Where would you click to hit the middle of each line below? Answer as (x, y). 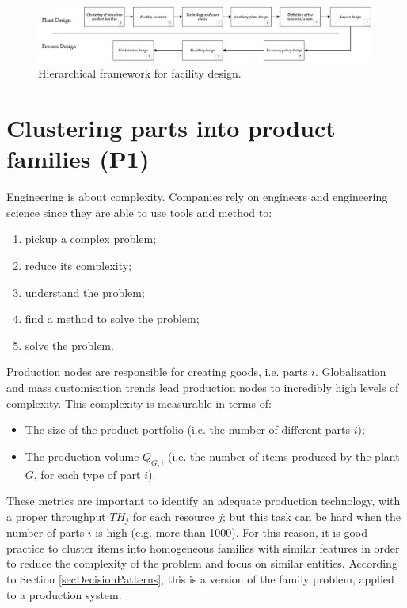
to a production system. (64, 594)
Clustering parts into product (171, 128)
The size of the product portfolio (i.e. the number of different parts (188, 429)
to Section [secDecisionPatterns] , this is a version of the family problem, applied (200, 579)
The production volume (82, 456)
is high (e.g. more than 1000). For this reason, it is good (231, 532)
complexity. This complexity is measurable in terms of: (139, 403)
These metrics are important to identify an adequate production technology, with (203, 501)
